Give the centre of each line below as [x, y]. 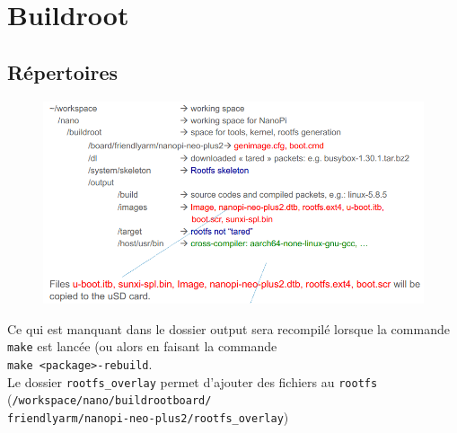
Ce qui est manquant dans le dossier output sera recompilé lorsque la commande [228, 328]
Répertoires [63, 71]
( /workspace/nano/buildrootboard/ [110, 399]
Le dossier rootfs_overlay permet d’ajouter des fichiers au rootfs [193, 381]
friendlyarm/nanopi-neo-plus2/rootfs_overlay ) [148, 416]
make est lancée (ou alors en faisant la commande [142, 346]
